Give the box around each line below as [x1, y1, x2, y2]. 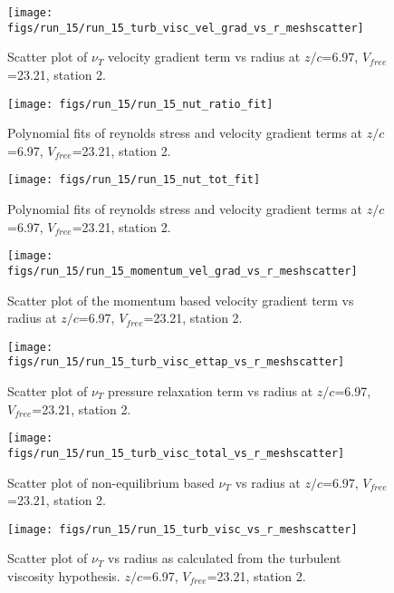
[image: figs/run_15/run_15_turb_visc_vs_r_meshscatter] [7, 522, 358, 536]
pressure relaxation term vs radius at [108, 382, 313, 400]
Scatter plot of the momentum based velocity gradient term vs [7, 290, 354, 309]
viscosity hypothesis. [7, 566, 120, 585]
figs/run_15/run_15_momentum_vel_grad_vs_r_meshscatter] [7, 264, 358, 277]
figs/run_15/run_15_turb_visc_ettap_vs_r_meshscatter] [7, 355, 345, 369]
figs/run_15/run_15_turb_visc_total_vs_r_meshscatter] [7, 446, 345, 460]
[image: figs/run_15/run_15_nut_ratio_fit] [7, 97, 274, 111]
